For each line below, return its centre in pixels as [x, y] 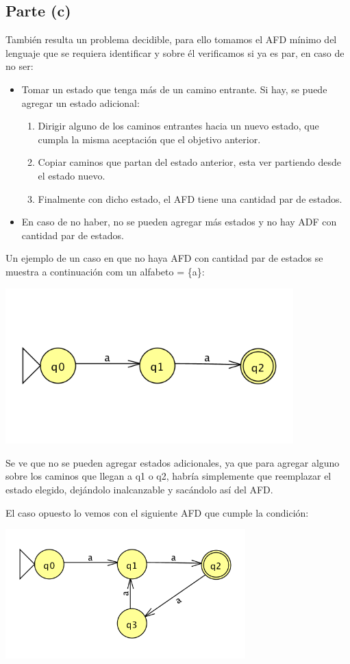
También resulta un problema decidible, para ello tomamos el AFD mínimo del [171, 39]
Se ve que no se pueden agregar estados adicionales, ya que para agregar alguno [173, 462]
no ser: [20, 66]
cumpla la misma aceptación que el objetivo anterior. [149, 139]
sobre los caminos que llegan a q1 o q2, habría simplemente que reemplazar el [168, 476]
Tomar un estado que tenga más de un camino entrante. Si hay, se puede [174, 89]
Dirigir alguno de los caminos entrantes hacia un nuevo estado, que [178, 126]
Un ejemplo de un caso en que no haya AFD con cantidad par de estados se [164, 258]
